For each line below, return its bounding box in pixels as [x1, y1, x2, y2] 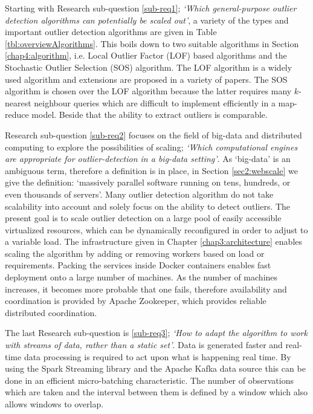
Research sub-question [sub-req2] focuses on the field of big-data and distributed [5, 128, 302, 141]
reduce [5, 108, 29, 121]
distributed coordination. [5, 306, 97, 319]
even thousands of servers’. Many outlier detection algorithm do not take [5, 187, 274, 200]
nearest [5, 96, 31, 109]
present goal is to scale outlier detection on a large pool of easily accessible [5, 212, 282, 224]
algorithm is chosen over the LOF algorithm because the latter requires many [5, 85, 292, 97]
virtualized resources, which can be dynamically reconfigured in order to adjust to [5, 223, 308, 236]
